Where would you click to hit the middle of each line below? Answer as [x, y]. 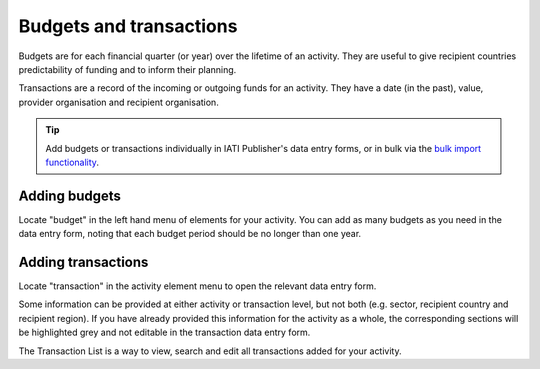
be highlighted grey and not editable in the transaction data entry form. [164, 332]
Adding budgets [70, 195]
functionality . [72, 162]
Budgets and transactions [128, 26]
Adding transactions [83, 262]
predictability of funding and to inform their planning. [127, 69]
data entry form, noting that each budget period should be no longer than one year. [190, 234]
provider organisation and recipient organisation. [118, 102]
